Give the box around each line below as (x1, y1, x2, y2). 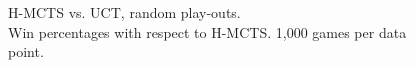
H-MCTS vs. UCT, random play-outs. (8, 2, 241, 22)
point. (8, 41, 44, 62)
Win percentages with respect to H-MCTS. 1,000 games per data (8, 21, 407, 42)
